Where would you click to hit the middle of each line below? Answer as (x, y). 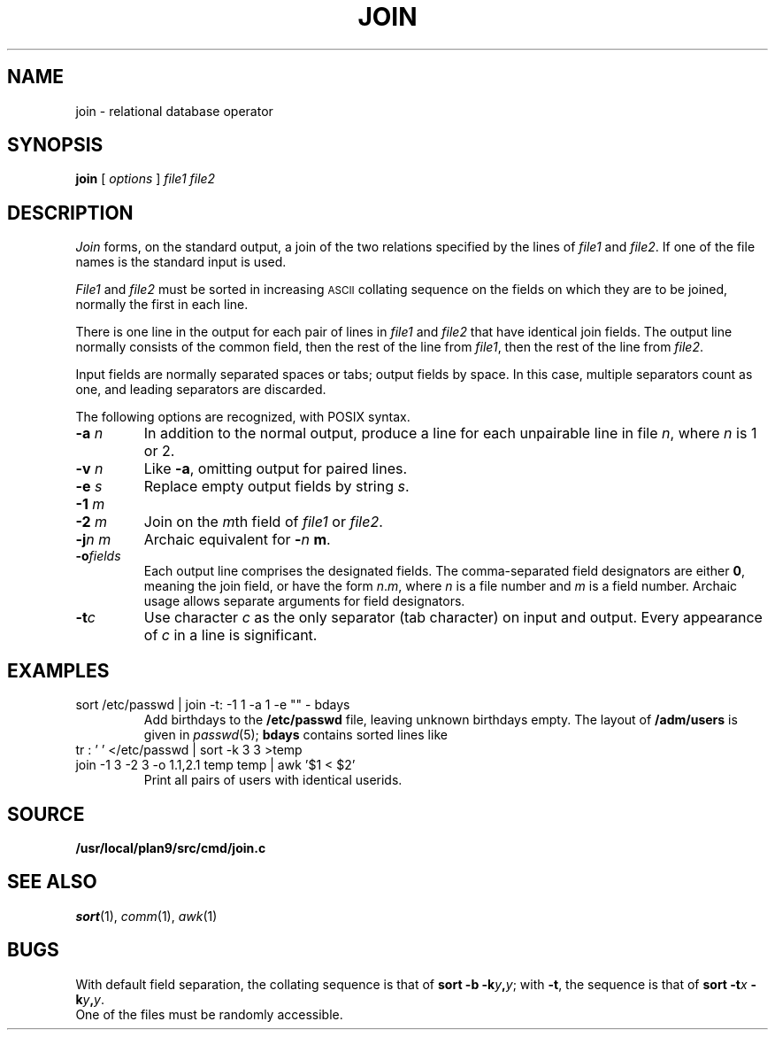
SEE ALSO (52, 882)
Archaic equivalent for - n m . (237, 540)
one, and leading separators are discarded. (201, 390)
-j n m (93, 540)
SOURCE (46, 814)
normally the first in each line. (162, 305)
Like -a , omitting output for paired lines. (276, 469)
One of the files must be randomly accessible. (209, 1014)
